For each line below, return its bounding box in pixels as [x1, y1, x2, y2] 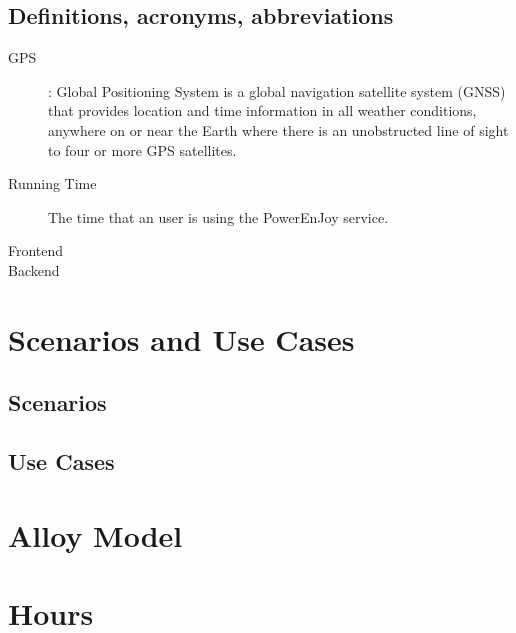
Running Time [8, 173, 97, 194]
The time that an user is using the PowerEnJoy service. [48, 206, 389, 227]
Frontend [8, 240, 64, 261]
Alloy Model [8, 514, 183, 555]
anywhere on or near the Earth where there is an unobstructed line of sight [48, 119, 509, 140]
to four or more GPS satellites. [48, 139, 237, 160]
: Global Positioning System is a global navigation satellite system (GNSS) [48, 80, 506, 101]
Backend [8, 259, 60, 280]
